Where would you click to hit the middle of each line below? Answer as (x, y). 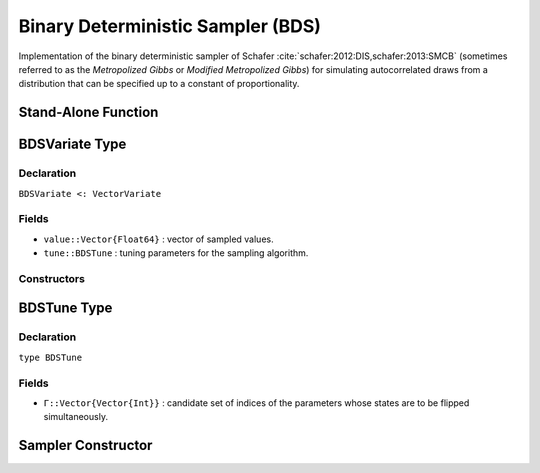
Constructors (51, 278)
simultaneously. (76, 417)
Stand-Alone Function (88, 112)
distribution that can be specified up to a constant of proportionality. (159, 84)
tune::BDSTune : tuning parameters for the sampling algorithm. (176, 253)
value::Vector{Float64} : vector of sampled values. (158, 239)
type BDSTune (50, 357)
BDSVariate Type (72, 144)
